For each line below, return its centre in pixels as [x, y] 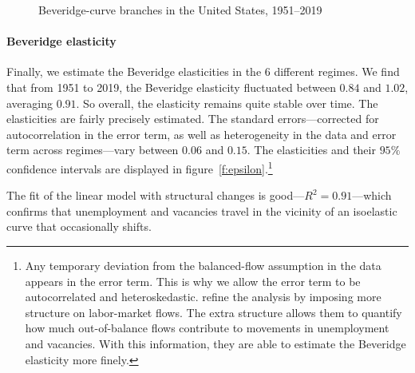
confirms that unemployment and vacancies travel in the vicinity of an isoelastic [202, 210]
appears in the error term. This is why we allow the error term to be [193, 281]
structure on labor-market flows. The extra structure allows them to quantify [213, 312]
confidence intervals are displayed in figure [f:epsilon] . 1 [140, 167]
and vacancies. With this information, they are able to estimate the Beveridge [215, 343]
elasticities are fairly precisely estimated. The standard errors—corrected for [193, 119]
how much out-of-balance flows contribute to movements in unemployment [207, 328]
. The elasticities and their [311, 150]
